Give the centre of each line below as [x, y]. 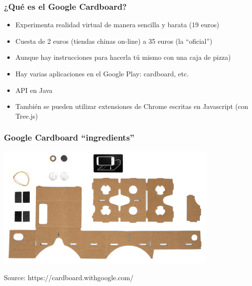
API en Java [34, 90]
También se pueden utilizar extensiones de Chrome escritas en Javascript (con [132, 106]
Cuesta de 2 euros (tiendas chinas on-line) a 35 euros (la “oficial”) [114, 41]
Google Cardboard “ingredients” [69, 137]
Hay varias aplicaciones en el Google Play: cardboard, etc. [102, 73]
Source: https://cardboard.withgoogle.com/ [69, 277]
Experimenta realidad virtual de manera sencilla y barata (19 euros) [117, 25]
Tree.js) [27, 116]
